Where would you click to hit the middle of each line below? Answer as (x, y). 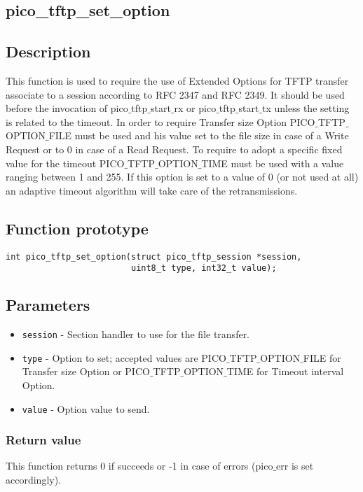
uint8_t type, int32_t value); (204, 268)
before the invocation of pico (67, 108)
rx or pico (195, 108)
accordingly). (34, 480)
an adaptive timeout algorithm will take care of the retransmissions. (152, 190)
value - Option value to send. (86, 408)
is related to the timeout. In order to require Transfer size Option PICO (160, 121)
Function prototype (77, 228)
